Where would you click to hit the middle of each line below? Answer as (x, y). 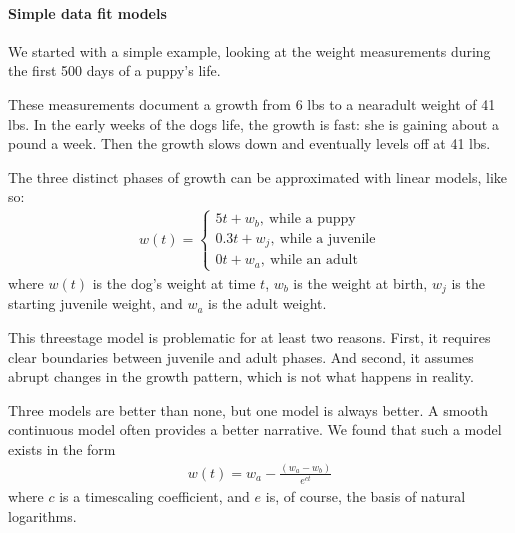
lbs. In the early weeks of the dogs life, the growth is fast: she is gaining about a (253, 123)
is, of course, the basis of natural (365, 496)
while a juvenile (327, 238)
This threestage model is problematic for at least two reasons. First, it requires (249, 337)
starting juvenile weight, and (95, 303)
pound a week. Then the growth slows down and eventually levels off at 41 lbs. (249, 143)
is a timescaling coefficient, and (154, 496)
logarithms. (42, 515)
